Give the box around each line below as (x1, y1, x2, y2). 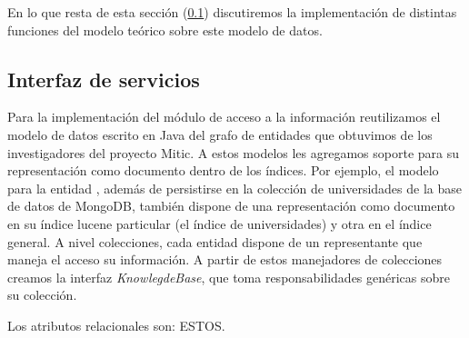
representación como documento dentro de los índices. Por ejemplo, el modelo (7, 161, 439, 180)
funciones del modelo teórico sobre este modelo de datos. (7, 20, 323, 39)
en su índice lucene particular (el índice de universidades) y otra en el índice (7, 214, 432, 233)
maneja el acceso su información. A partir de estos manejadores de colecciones (7, 250, 443, 269)
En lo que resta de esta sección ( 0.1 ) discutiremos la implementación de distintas (7, 3, 457, 21)
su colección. (7, 285, 77, 304)
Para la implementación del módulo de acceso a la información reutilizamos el (7, 107, 441, 126)
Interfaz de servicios (7, 65, 200, 93)
